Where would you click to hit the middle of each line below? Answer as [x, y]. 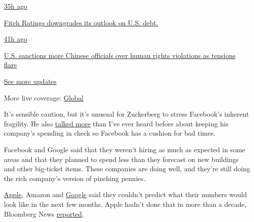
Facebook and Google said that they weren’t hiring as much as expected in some [125, 149]
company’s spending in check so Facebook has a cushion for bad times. [110, 133]
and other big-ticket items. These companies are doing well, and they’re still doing [127, 169]
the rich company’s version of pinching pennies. [75, 178]
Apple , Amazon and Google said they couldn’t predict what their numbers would [126, 194]
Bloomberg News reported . [44, 213]
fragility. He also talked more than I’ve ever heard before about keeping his [116, 123]
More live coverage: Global [44, 97]
